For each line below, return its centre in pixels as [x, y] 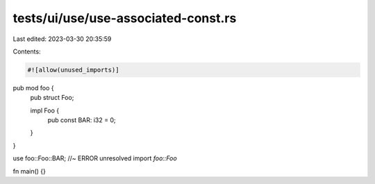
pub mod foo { [33, 87]
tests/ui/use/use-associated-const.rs [125, 18]
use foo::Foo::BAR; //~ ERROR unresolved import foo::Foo [95, 158]
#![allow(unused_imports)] [73, 70]
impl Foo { [44, 110]
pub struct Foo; [52, 98]
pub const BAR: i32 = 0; [82, 120]
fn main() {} [30, 171]
